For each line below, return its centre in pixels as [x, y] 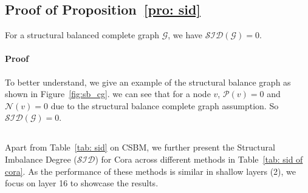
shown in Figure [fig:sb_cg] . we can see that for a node [108, 94]
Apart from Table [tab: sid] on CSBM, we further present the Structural [140, 147]
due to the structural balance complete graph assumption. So [165, 105]
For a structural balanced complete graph [82, 35]
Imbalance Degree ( [41, 159]
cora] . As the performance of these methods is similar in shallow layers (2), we [151, 171]
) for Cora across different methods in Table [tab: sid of [199, 159]
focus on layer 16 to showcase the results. [82, 183]
